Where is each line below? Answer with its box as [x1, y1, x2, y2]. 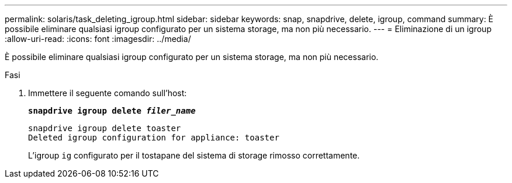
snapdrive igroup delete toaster [28, 124, 181, 133]
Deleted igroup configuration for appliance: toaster [28, 133, 279, 142]
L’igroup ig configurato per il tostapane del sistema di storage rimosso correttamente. [28, 150, 360, 160]
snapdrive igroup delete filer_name [28, 106, 196, 115]
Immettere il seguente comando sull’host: [28, 88, 187, 98]
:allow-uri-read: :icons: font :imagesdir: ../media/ [5, 34, 191, 44]
